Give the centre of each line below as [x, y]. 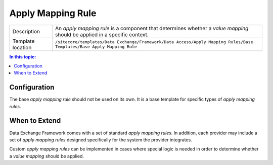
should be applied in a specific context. [102, 34]
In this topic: [23, 57]
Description [26, 31]
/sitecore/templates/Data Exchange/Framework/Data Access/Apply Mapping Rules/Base [154, 42]
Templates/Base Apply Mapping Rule [96, 47]
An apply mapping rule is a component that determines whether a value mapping [152, 28]
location [22, 47]
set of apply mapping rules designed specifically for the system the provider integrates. [101, 140]
